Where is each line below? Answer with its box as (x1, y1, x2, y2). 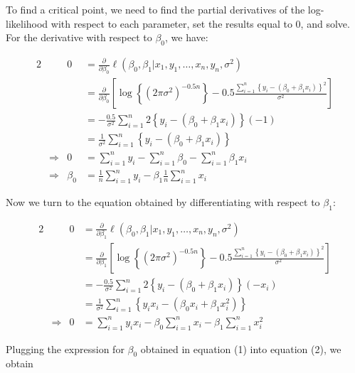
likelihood (6, 16, 48, 31)
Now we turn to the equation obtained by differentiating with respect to (6, 195, 320, 210)
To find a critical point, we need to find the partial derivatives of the (6, 2, 305, 16)
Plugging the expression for (6, 341, 124, 356)
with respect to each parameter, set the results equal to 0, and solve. (51, 16, 350, 31)
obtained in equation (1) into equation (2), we (140, 341, 341, 356)
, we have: (165, 30, 208, 45)
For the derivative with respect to (6, 30, 152, 45)
